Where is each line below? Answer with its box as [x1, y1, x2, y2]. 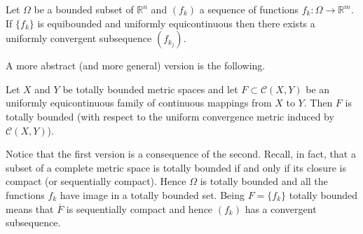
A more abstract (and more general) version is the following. [6, 58, 266, 73]
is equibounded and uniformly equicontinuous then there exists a [37, 15, 315, 30]
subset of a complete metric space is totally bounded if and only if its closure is [6, 160, 346, 174]
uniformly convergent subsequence [6, 31, 152, 46]
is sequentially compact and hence [66, 201, 213, 216]
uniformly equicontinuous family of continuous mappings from [6, 95, 272, 110]
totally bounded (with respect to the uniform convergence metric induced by [6, 109, 334, 123]
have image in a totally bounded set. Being [60, 187, 245, 202]
